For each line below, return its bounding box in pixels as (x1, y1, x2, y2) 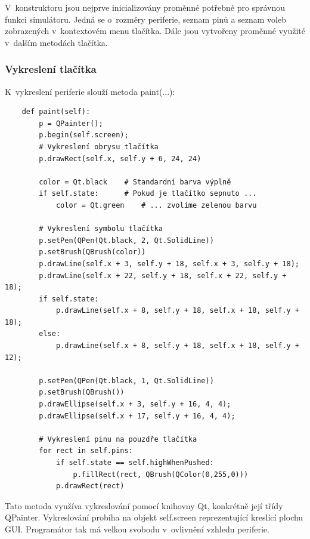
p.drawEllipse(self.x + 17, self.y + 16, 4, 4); (39, 411, 235, 420)
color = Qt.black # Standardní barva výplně (39, 177, 231, 186)
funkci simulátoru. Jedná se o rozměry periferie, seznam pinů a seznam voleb (5, 13, 287, 25)
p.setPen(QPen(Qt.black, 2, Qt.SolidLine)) (39, 236, 214, 245)
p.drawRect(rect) (55, 482, 125, 491)
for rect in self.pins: (39, 446, 133, 455)
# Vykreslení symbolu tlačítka (39, 224, 163, 233)
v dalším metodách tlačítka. (5, 36, 108, 48)
